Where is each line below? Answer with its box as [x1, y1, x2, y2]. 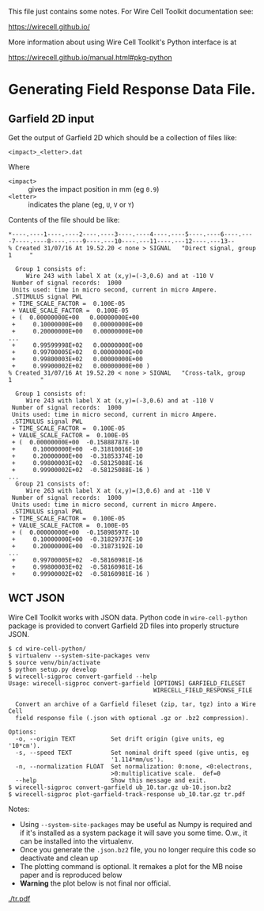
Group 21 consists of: [15, 480, 90, 488]
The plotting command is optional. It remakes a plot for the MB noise [19, 861, 243, 871]
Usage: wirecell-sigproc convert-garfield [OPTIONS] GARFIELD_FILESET [8, 679, 246, 688]
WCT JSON [8, 592, 66, 605]
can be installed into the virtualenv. [19, 836, 134, 846]
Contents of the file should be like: [8, 215, 120, 224]
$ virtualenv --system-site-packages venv [8, 651, 150, 660]
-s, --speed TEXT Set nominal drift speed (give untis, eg [15, 749, 249, 757]
